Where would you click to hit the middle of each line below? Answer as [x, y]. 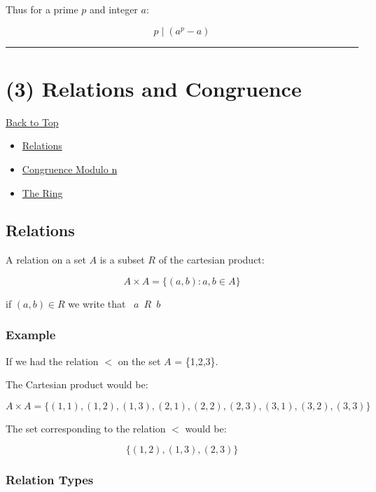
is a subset [122, 260]
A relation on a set [46, 260]
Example [31, 335]
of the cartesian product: [211, 260]
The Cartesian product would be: [77, 384]
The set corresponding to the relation [86, 428]
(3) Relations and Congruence [154, 88]
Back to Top [32, 122]
